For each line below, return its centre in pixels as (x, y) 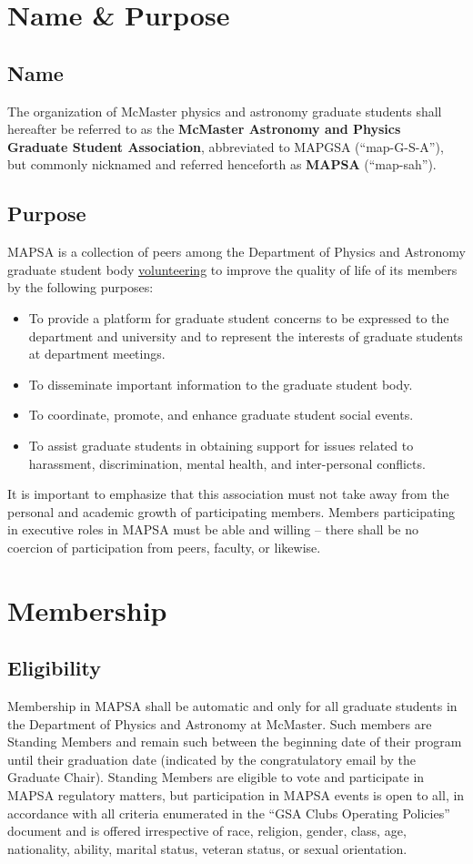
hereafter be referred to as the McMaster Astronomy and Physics (204, 129)
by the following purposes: (81, 287)
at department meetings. (97, 354)
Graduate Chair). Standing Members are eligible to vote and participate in (216, 777)
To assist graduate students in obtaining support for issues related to (221, 445)
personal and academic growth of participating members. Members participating (231, 511)
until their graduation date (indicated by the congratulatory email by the (211, 759)
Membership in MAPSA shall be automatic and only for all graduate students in (232, 706)
